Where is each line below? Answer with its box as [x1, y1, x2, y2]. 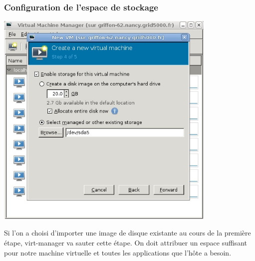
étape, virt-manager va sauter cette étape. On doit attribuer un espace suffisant [4, 237, 247, 248]
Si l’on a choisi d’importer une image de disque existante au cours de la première [4, 227, 251, 238]
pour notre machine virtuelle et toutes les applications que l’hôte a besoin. [4, 247, 232, 257]
